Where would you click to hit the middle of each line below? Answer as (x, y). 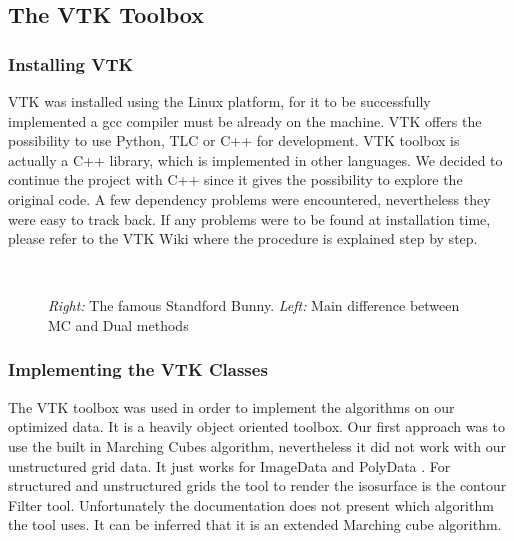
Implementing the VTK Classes (138, 369)
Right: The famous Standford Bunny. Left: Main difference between (254, 305)
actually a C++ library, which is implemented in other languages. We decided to (255, 159)
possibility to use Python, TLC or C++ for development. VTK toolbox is (234, 140)
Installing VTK (71, 63)
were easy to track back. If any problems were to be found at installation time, (249, 218)
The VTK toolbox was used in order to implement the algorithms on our (231, 406)
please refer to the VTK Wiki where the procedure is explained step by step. (243, 238)
